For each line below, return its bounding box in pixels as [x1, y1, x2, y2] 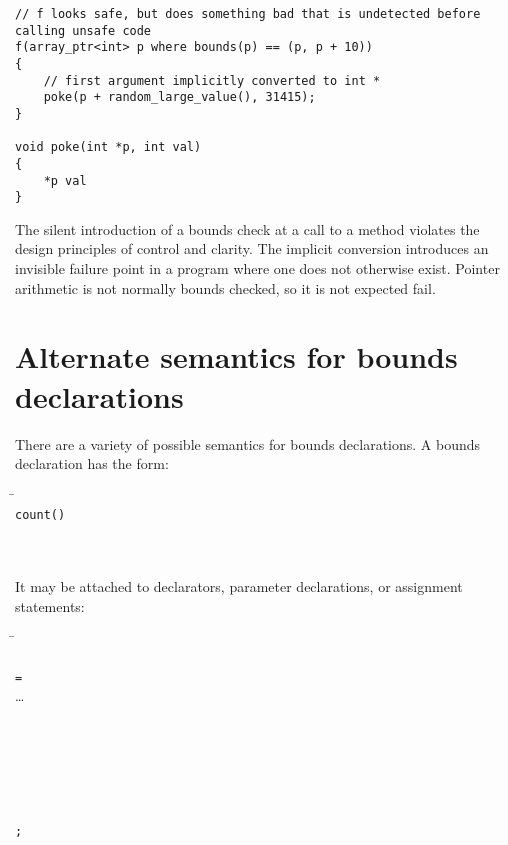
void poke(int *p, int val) [15, 140, 202, 155]
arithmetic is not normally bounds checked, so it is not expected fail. [15, 277, 436, 298]
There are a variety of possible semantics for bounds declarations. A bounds [15, 433, 481, 454]
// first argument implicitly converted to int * [43, 73, 381, 88]
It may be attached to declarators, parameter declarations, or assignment [15, 576, 463, 597]
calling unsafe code [15, 23, 152, 38]
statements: [15, 595, 85, 616]
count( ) [15, 508, 66, 523]
